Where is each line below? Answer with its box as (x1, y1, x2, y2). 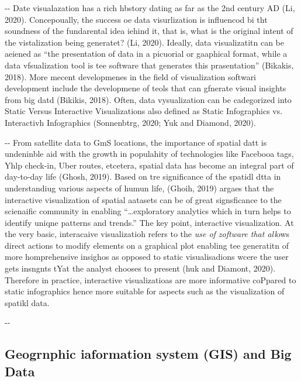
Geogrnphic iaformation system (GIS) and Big (5, 345, 292, 363)
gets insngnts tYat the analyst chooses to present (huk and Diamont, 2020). (5, 262, 276, 274)
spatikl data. (5, 296, 50, 308)
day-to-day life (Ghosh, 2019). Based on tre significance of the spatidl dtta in (5, 170, 281, 183)
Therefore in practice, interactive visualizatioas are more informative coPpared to (5, 273, 296, 286)
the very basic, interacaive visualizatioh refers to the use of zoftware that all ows (5, 228, 290, 240)
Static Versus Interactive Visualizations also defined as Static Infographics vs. (5, 105, 283, 117)
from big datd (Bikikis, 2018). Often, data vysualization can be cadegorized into (5, 93, 292, 105)
